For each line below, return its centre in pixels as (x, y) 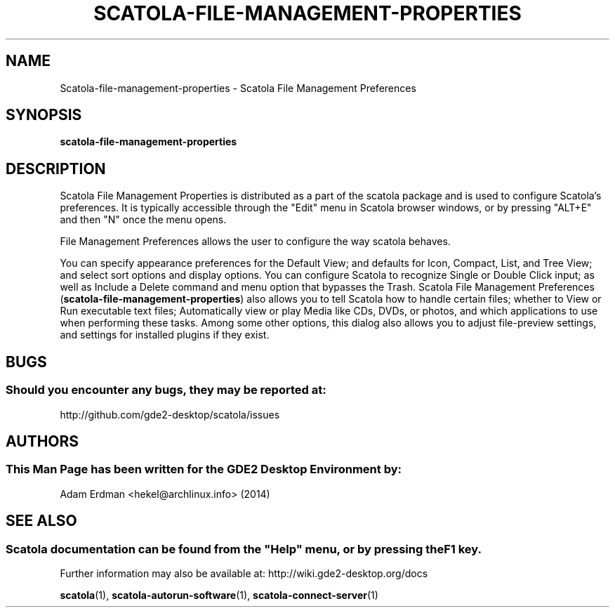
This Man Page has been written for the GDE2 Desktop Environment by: (204, 469)
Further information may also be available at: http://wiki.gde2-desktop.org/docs (244, 573)
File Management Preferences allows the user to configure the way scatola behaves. (255, 242)
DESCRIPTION (56, 169)
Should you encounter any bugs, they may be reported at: (166, 390)
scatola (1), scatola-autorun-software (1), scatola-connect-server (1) (219, 595)
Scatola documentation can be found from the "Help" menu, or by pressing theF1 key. (244, 549)
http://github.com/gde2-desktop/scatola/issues (170, 414)
